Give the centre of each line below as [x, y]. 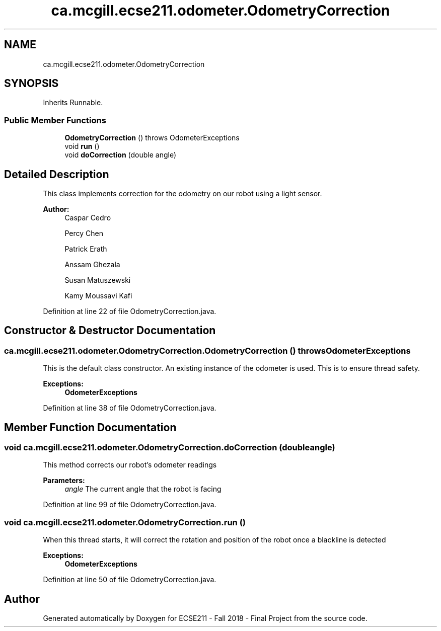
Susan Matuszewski [98, 280]
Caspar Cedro [88, 218]
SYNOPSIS [31, 84]
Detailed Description [57, 174]
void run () [82, 146]
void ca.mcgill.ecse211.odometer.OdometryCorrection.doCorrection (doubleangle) [170, 448]
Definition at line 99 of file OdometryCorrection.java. [130, 505]
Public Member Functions [55, 120]
